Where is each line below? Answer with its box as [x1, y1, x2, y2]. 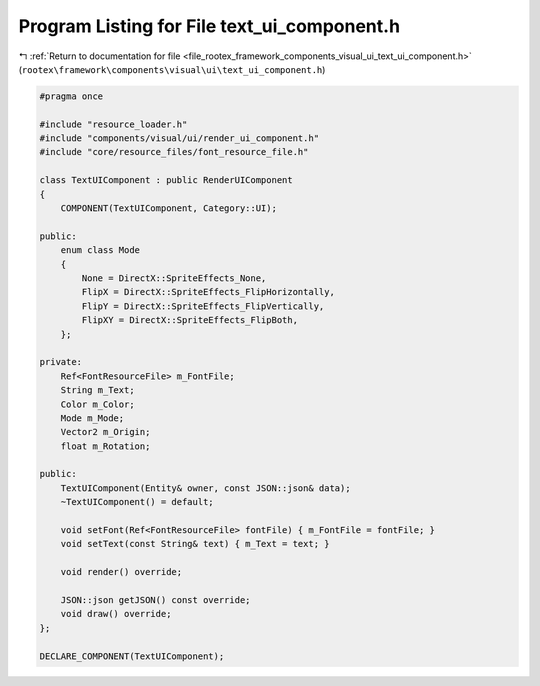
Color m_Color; [60, 398, 135, 410]
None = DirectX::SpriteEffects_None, [81, 273, 267, 284]
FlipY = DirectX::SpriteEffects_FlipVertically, [81, 300, 325, 312]
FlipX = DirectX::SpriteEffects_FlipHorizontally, [81, 286, 335, 298]
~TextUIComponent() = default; [60, 496, 214, 508]
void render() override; [60, 566, 183, 578]
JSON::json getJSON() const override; [60, 594, 251, 605]
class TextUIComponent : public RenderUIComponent [39, 175, 294, 186]
